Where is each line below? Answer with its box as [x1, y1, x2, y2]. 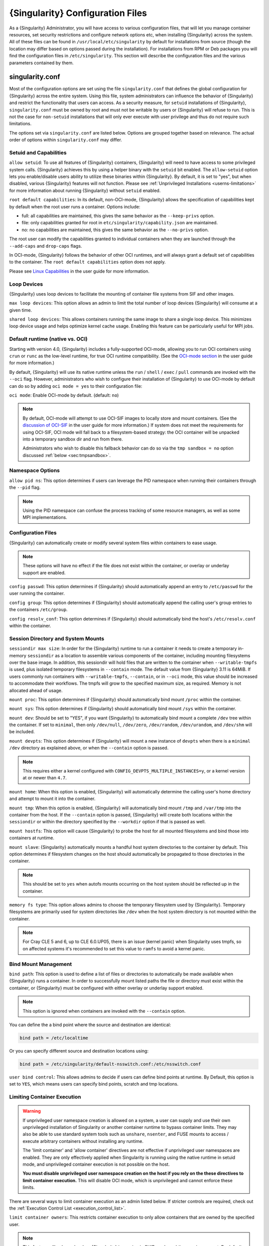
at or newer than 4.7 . [22, 775, 67, 781]
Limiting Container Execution [9, 1093, 81, 1100]
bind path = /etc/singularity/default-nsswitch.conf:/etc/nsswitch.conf [19, 1061, 201, 1067]
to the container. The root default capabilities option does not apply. [9, 259, 166, 265]
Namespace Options [9, 467, 60, 474]
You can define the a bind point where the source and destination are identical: [9, 1022, 171, 1028]
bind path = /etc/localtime [19, 1035, 88, 1041]
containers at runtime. [9, 835, 55, 841]
